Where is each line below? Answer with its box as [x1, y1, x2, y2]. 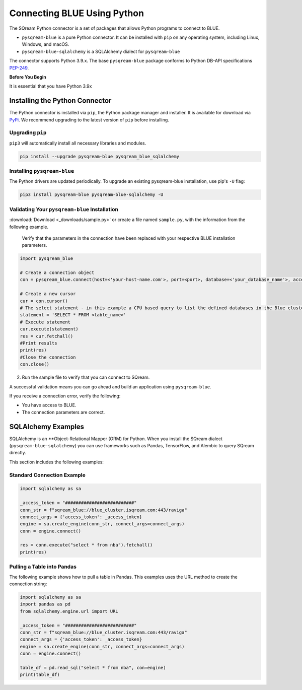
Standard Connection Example [9, 471, 86, 478]
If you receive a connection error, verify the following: [9, 393, 121, 399]
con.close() [20, 362, 50, 367]
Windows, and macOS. [22, 41, 69, 47]
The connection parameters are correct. [22, 409, 105, 415]
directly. [9, 450, 26, 456]
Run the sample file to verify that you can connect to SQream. [22, 374, 150, 380]
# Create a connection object [20, 270, 95, 275]
